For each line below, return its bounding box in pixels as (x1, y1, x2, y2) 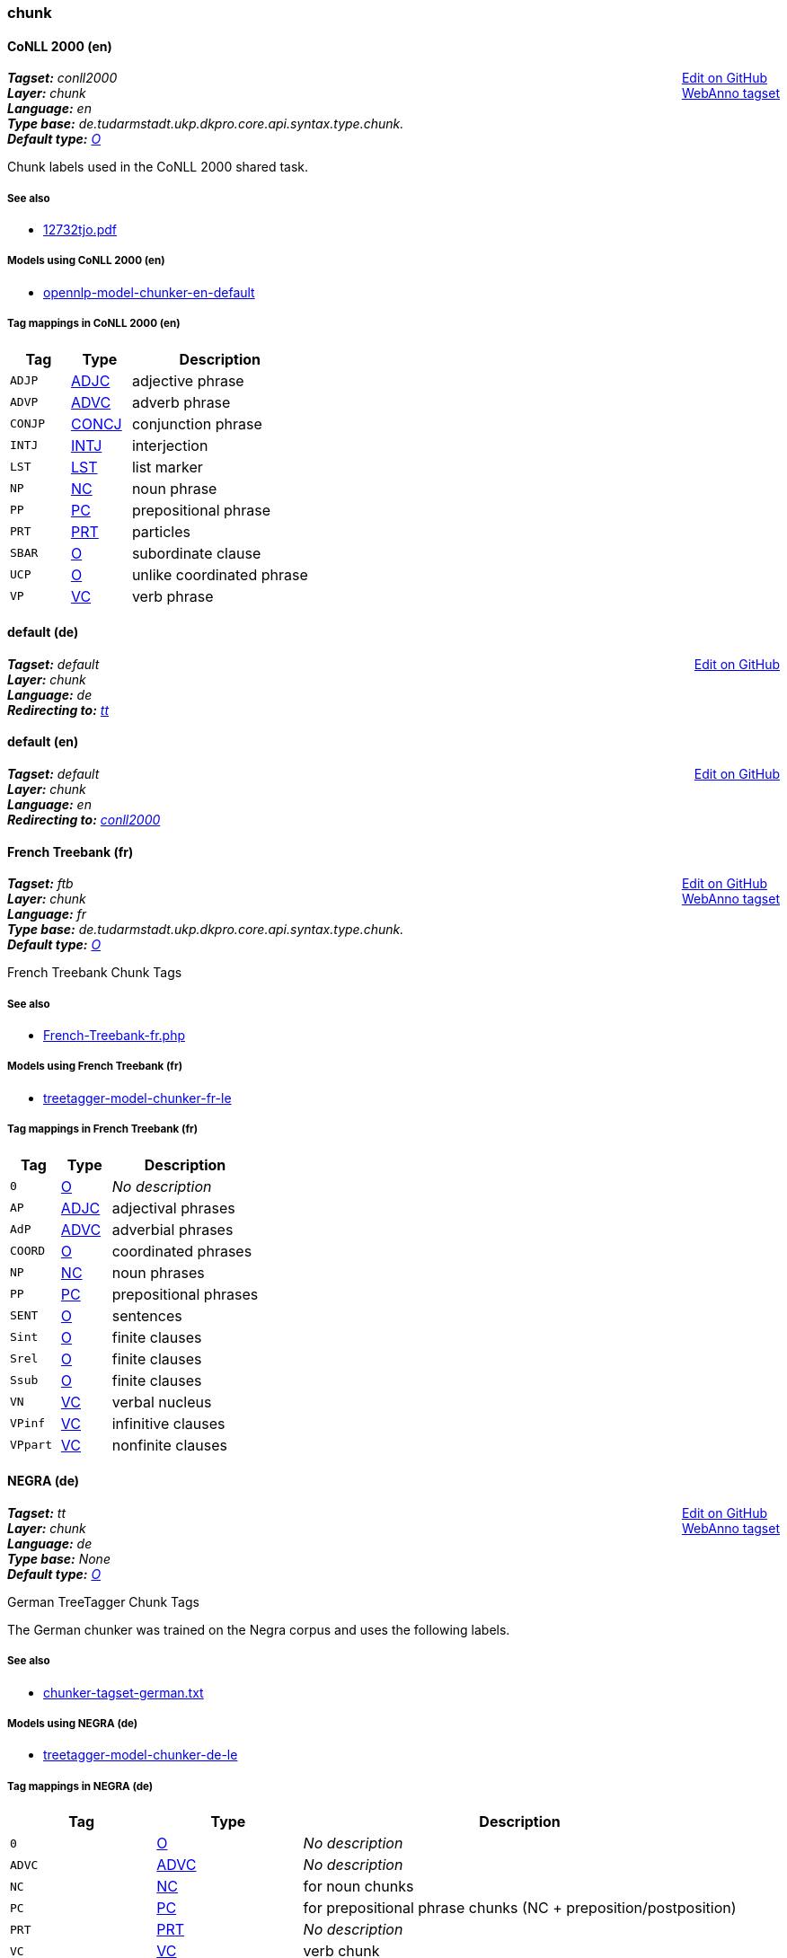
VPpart (10, 1438, 52, 1452)
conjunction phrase (131, 414, 262, 433)
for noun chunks (303, 1877, 414, 1896)
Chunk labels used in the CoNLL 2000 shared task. (7, 159, 309, 175)
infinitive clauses (111, 1414, 225, 1433)
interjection (131, 436, 208, 454)
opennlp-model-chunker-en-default (43, 284, 255, 300)
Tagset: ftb (7, 876, 74, 892)
